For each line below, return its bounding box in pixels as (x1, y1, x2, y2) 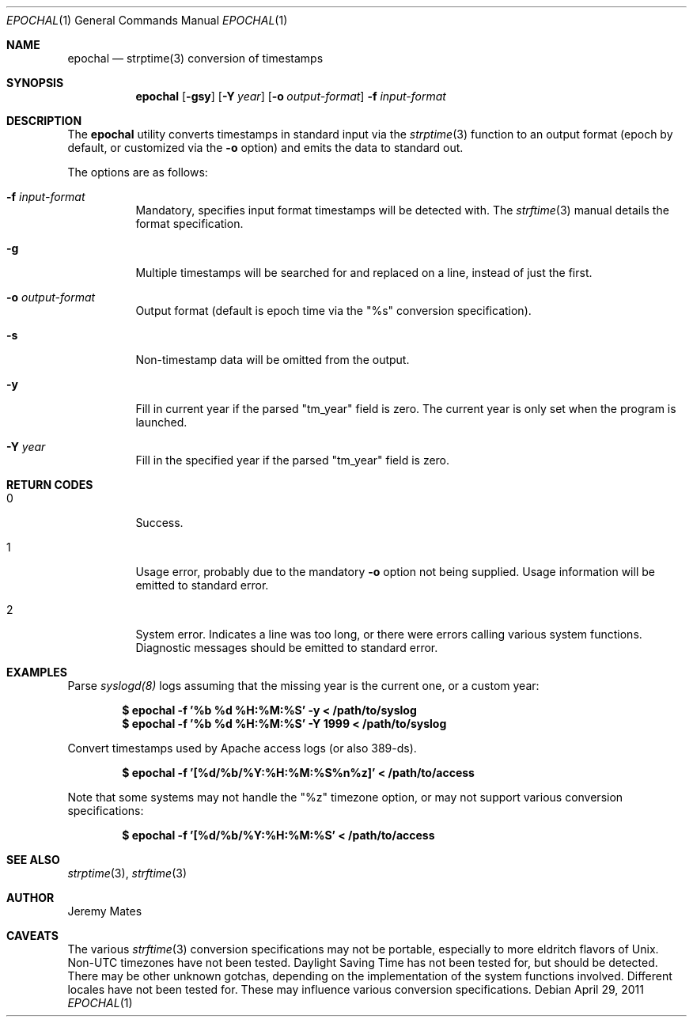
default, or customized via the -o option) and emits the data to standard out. (67, 141, 464, 154)
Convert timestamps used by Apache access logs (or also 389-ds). (67, 741, 417, 755)
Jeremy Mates (67, 904, 142, 918)
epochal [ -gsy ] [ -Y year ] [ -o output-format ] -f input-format (135, 89, 446, 103)
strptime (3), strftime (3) (67, 866, 187, 880)
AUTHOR (6, 891, 55, 904)
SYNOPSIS (6, 76, 64, 89)
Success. (135, 516, 184, 529)
